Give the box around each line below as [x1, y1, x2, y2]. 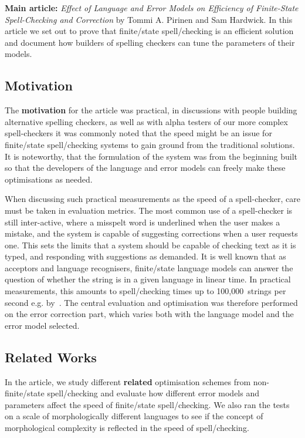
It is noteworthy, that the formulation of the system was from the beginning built [5, 150, 298, 162]
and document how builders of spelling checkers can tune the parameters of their [5, 36, 295, 48]
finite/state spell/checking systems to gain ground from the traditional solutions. [5, 138, 295, 150]
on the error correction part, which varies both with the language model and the [5, 308, 294, 320]
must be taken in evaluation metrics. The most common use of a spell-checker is [5, 204, 293, 216]
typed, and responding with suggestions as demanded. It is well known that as [5, 250, 286, 262]
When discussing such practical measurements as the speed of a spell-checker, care [5, 193, 300, 205]
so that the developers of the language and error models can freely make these [5, 161, 286, 174]
